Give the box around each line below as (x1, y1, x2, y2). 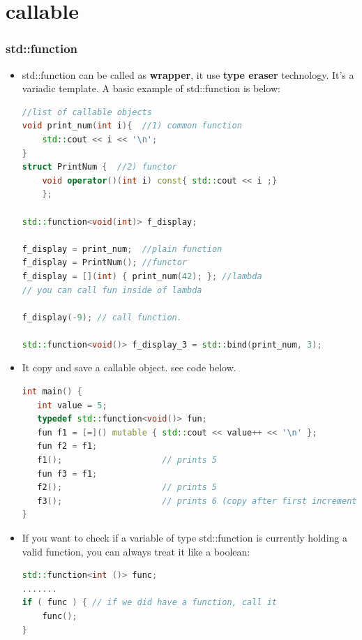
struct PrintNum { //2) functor (22, 162, 177, 172)
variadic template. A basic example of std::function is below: (22, 81, 280, 96)
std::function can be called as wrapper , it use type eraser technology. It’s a (22, 67, 354, 82)
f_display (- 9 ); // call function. (22, 312, 182, 322)
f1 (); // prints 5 (37, 455, 218, 466)
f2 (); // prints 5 (37, 482, 218, 493)
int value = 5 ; (37, 400, 107, 410)
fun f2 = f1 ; (37, 441, 98, 452)
